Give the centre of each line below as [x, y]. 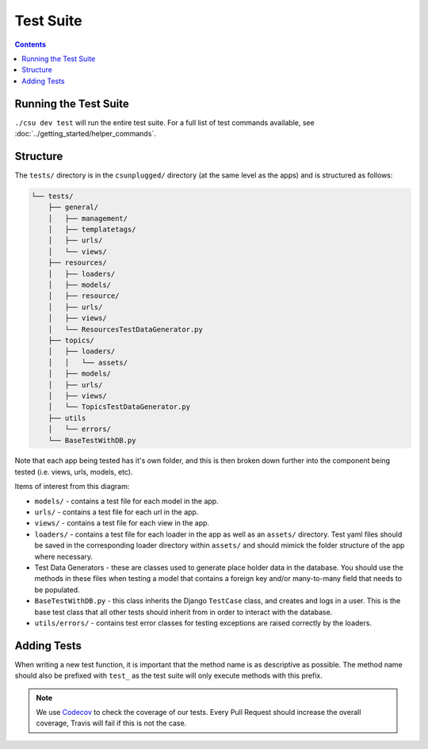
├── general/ [73, 207]
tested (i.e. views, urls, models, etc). [74, 472]
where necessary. [64, 556]
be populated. [57, 590]
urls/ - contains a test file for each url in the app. [117, 512]
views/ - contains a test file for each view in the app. [122, 523]
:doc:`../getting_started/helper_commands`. [85, 134]
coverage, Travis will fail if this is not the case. [111, 723]
